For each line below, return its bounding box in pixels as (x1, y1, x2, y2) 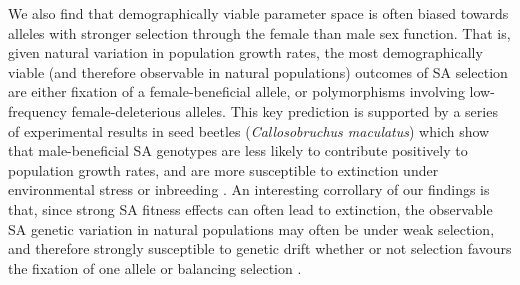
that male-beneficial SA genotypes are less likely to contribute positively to (8, 140, 468, 161)
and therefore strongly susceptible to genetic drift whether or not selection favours (8, 238, 512, 259)
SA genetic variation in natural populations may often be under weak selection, (8, 218, 495, 239)
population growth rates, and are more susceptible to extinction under (8, 159, 439, 180)
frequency (8, 100, 67, 121)
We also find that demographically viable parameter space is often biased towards (8, 3, 509, 23)
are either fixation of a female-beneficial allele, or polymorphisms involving (8, 81, 465, 102)
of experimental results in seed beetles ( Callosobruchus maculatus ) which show (8, 120, 490, 141)
